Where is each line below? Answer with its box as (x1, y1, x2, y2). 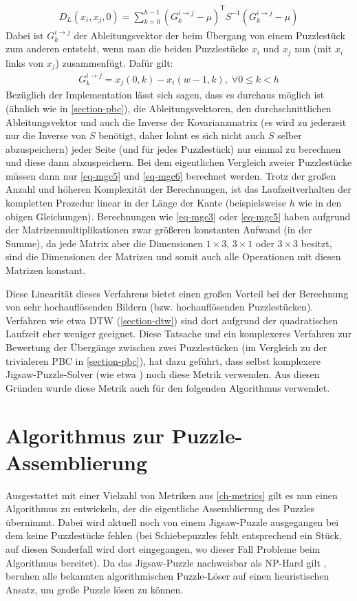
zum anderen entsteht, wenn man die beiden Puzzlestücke (6, 41, 249, 56)
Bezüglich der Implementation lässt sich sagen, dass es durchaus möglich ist (6, 87, 325, 102)
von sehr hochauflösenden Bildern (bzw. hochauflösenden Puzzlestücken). (6, 299, 314, 314)
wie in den (298, 196, 342, 210)
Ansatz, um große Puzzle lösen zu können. (6, 582, 184, 596)
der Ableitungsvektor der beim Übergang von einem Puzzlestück (74, 28, 345, 42)
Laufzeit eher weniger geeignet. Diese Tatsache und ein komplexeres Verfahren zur (6, 326, 351, 341)
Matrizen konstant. (6, 263, 86, 277)
